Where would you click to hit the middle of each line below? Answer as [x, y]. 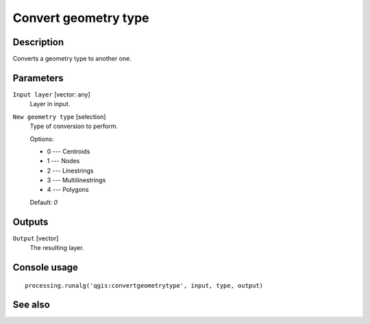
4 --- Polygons [68, 190]
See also [32, 305]
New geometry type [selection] [59, 116]
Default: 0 [44, 202]
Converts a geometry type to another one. [72, 59]
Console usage [46, 267]
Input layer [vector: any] [51, 94]
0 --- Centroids [69, 151]
